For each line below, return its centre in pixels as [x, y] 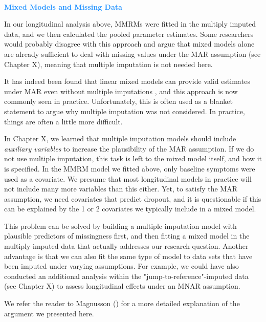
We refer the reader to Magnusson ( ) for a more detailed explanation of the [122, 303]
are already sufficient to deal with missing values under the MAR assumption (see [132, 53]
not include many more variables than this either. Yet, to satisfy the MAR [121, 189]
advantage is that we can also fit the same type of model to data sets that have [128, 256]
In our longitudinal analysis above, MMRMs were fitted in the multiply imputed [130, 24]
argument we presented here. [49, 313]
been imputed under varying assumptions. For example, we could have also [121, 266]
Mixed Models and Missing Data [63, 6]
